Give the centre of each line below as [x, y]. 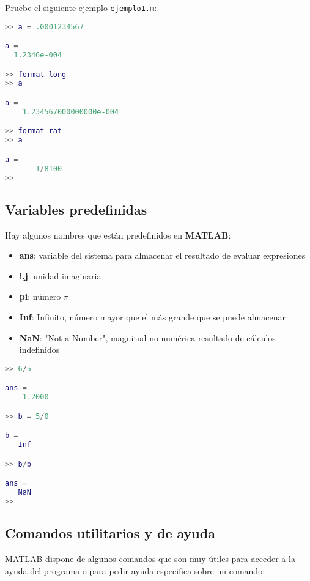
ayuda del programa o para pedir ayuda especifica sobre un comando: [135, 570]
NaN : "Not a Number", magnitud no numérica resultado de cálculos [147, 337]
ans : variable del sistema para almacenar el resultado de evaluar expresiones [162, 255]
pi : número [40, 296]
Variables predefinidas [76, 209]
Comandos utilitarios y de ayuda [110, 533]
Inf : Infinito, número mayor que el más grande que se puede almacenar [152, 317]
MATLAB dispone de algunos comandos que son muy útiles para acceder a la [150, 559]
